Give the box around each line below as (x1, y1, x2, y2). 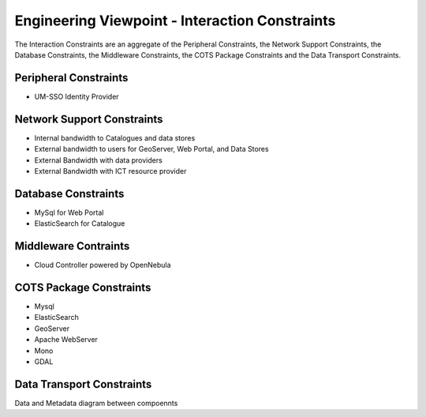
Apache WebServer (34, 335, 99, 344)
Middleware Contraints (14, 239, 130, 253)
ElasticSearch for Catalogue (34, 219, 125, 228)
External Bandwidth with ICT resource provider (34, 166, 187, 175)
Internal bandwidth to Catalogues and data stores (34, 133, 196, 142)
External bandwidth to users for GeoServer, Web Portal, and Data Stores (34, 145, 269, 154)
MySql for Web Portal (34, 208, 104, 217)
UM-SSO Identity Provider (34, 92, 119, 101)
